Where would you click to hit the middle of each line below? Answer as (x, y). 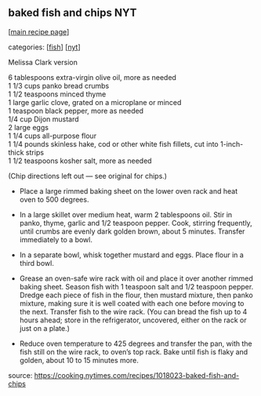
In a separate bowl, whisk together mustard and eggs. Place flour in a (132, 255)
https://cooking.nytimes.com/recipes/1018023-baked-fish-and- (137, 375)
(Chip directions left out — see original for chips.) (87, 176)
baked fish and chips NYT (72, 13)
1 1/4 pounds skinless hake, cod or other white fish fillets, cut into (114, 144)
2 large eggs (29, 127)
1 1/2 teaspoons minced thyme (57, 94)
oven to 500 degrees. (54, 199)
